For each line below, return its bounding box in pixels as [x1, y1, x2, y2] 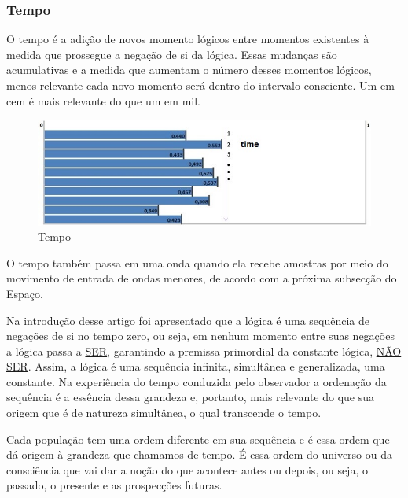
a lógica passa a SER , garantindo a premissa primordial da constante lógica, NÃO [6, 342, 402, 359]
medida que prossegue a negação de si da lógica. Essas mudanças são [6, 46, 337, 62]
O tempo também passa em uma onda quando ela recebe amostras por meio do [6, 254, 388, 271]
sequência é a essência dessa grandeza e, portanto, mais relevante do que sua [6, 389, 375, 405]
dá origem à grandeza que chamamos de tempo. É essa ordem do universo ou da [6, 446, 392, 463]
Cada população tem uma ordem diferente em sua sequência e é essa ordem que [6, 430, 390, 447]
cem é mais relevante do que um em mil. [6, 92, 200, 109]
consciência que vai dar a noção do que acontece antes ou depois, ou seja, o [6, 461, 368, 478]
